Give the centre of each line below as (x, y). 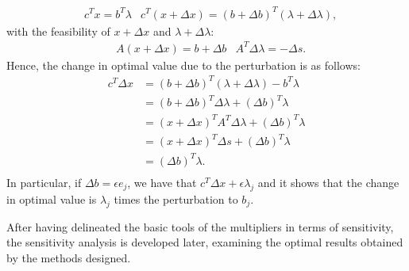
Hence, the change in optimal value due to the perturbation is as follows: (183, 65)
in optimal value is (52, 198)
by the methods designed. (69, 257)
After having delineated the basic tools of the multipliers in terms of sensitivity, (200, 226)
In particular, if (44, 182)
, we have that (162, 182)
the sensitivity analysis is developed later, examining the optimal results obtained (205, 242)
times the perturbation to (176, 198)
